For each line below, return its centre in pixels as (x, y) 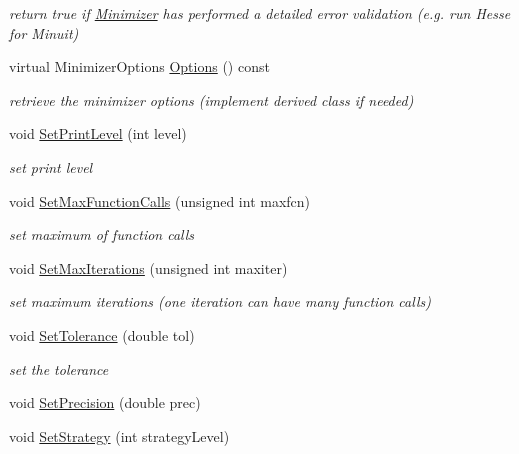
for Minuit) (44, 32)
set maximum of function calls (102, 234)
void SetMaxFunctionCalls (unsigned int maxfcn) (160, 200)
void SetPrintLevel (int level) (98, 133)
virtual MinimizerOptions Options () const (139, 66)
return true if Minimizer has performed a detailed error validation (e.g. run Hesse (260, 13)
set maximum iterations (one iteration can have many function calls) (220, 301)
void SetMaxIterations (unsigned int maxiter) (148, 267)
